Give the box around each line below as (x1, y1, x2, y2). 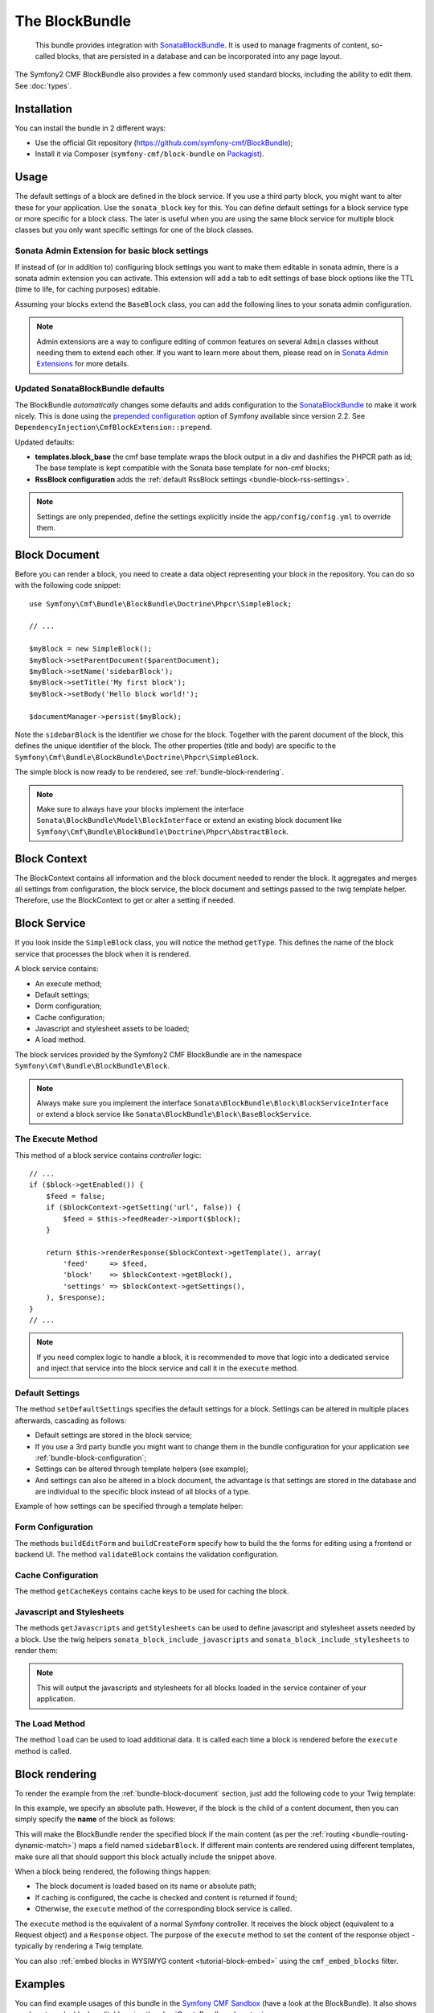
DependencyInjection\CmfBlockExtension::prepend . (14, 423, 212, 432)
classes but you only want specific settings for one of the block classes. (14, 225, 254, 235)
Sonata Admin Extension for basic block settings (14, 246, 209, 257)
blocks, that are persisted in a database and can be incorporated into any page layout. (56, 51, 342, 60)
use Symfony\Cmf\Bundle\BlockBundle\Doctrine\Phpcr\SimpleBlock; (29, 599, 293, 608)
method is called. (14, 1746, 72, 1755)
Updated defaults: (14, 437, 75, 447)
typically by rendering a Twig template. (14, 1941, 144, 1951)
